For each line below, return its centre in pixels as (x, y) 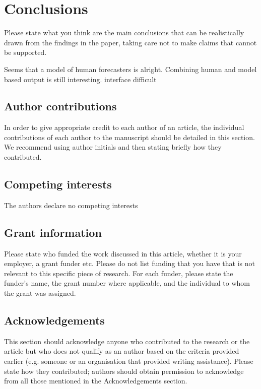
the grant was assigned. (40, 293)
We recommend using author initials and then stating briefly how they (113, 147)
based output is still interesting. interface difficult (80, 79)
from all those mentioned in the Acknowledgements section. (96, 381)
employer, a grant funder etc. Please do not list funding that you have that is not (129, 263)
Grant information (53, 232)
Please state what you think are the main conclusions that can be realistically (124, 33)
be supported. (25, 52)
